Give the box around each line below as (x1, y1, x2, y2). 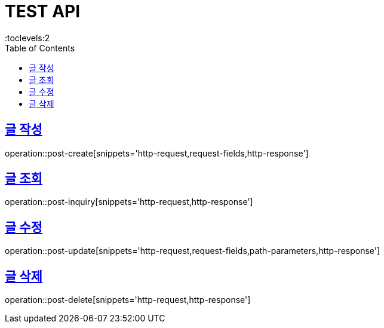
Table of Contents (5, 42, 75, 53)
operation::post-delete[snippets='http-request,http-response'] (5, 295, 251, 305)
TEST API (5, 1, 81, 22)
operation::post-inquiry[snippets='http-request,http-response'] (5, 197, 253, 207)
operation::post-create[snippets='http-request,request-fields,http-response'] (5, 148, 309, 158)
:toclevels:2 (5, 32, 50, 43)
